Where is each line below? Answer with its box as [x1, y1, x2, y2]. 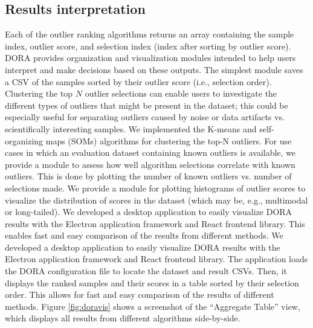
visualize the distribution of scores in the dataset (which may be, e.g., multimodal [5, 193, 308, 206]
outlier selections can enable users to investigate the [85, 87, 277, 100]
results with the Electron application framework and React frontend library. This [5, 217, 305, 230]
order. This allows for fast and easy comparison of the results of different [5, 288, 274, 301]
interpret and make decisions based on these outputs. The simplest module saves [5, 63, 303, 76]
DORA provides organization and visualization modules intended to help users [5, 51, 296, 64]
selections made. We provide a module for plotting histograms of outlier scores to [5, 181, 306, 194]
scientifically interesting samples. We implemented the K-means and [5, 122, 257, 135]
